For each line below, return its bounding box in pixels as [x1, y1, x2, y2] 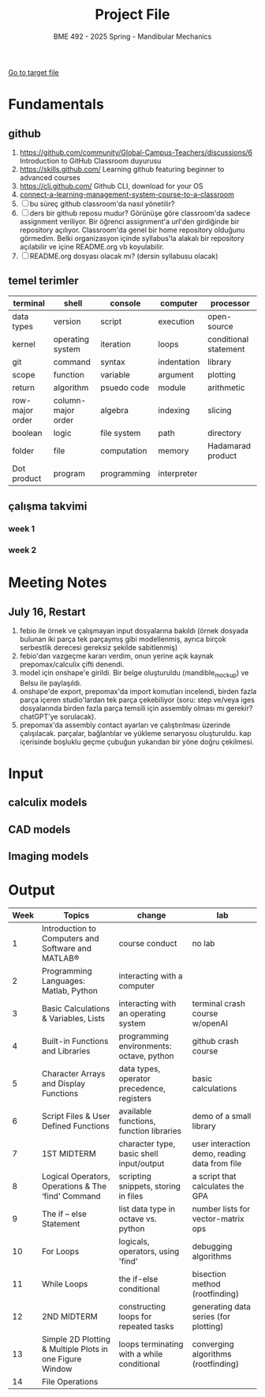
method [192, 1279, 221, 1290]
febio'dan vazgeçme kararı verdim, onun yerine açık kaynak [19, 651, 215, 660]
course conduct [118, 938, 177, 949]
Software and [42, 943, 92, 954]
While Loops [42, 1279, 88, 1290]
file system [99, 427, 141, 438]
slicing [207, 404, 232, 415]
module [158, 381, 187, 392]
